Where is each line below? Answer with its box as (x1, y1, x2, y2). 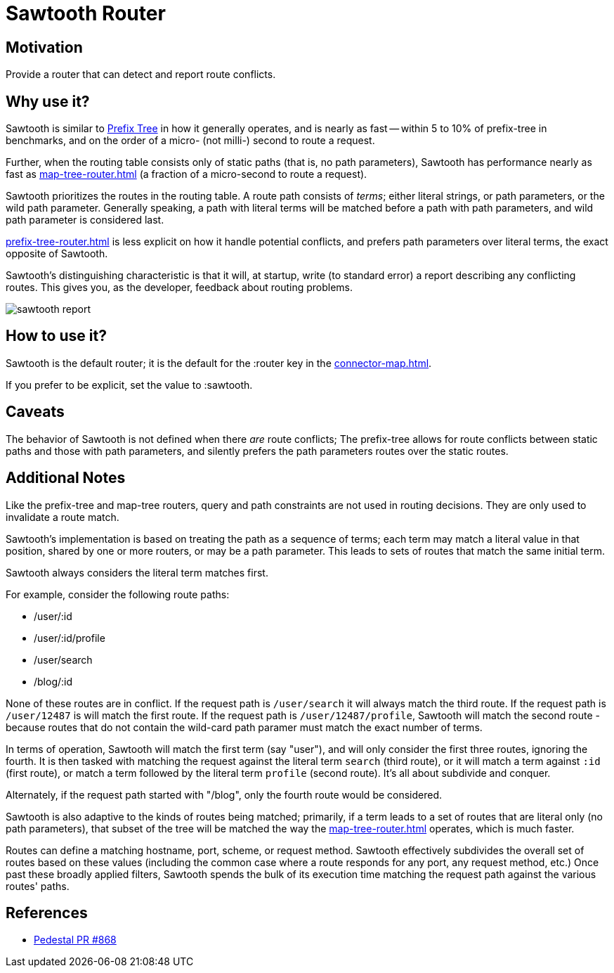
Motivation (6, 38, 83, 56)
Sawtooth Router (6, 1, 166, 25)
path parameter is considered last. (6, 214, 164, 226)
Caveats (6, 403, 65, 421)
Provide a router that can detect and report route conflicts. (6, 68, 276, 81)
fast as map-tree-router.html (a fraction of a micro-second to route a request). (6, 168, 367, 181)
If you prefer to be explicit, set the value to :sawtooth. (6, 378, 253, 391)
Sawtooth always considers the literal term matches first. (6, 566, 268, 579)
